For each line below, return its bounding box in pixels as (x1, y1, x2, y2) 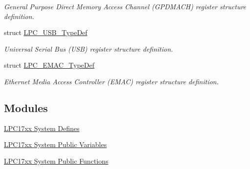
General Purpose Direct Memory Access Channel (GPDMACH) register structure (4, 1, 247, 11)
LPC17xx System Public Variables (4, 139, 107, 150)
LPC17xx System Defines (4, 123, 80, 133)
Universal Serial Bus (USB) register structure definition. (4, 43, 173, 54)
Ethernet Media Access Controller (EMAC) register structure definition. (4, 76, 219, 86)
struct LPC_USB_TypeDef (4, 27, 87, 38)
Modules (4, 100, 48, 115)
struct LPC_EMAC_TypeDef (4, 60, 95, 70)
